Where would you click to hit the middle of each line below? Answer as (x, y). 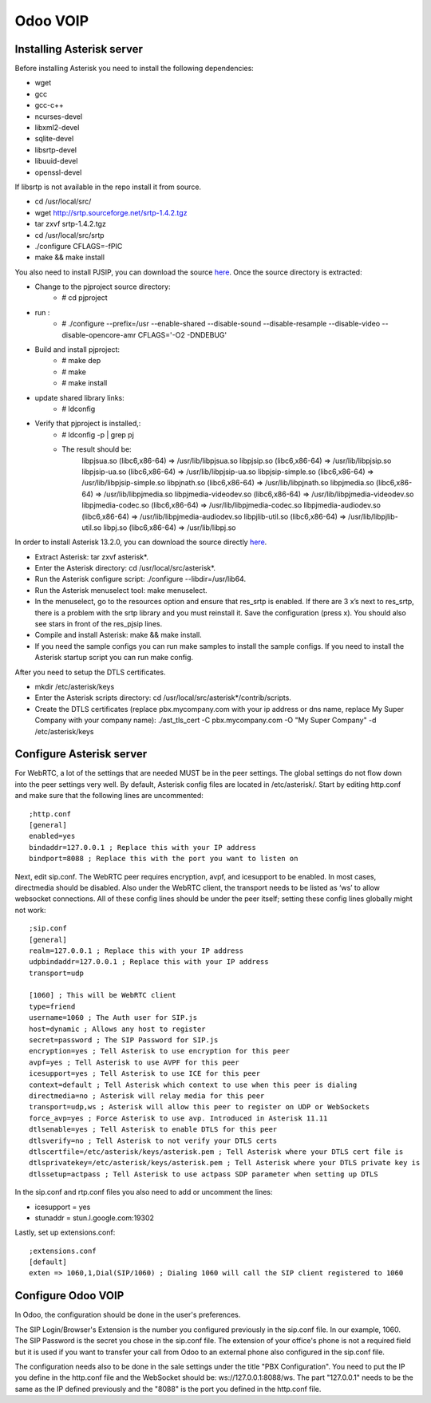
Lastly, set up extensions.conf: (65, 1232)
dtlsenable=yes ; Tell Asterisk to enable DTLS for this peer (153, 1130)
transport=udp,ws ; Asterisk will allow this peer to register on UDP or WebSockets (200, 1107)
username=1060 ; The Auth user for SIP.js (113, 1018)
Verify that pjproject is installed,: (88, 424)
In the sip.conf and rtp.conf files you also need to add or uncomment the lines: (144, 1192)
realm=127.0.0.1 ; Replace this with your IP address (136, 950)
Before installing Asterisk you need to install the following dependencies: (134, 69)
